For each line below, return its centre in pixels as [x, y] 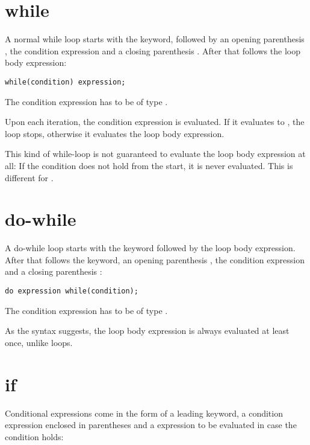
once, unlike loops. [39, 342]
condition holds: [34, 436]
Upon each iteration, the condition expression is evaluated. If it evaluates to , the [155, 122]
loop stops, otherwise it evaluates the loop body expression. [115, 133]
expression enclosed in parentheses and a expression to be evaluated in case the [151, 425]
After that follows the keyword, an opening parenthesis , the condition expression [155, 259]
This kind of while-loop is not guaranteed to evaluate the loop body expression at [155, 154]
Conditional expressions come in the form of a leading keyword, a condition [144, 413]
